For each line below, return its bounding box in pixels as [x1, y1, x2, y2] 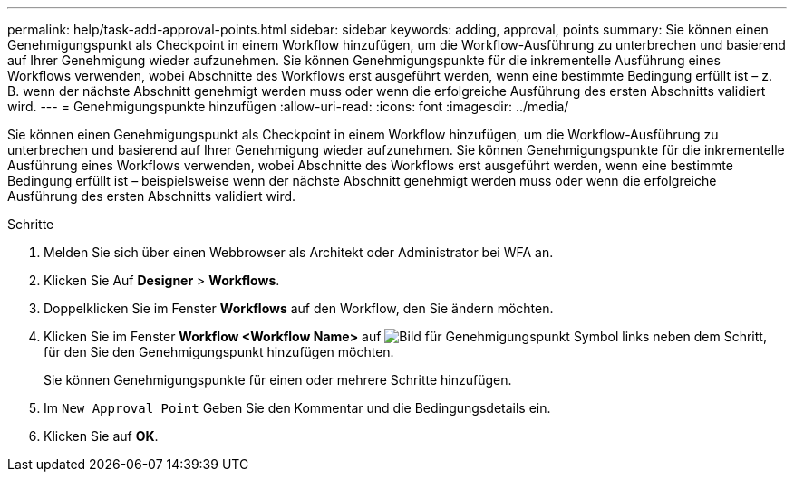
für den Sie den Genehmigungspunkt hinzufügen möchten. [44, 344, 394, 359]
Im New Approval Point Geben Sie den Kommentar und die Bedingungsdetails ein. [44, 400, 551, 416]
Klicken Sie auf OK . [44, 428, 159, 444]
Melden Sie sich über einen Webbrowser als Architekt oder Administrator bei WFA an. [44, 244, 554, 260]
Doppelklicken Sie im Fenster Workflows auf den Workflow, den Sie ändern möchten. [44, 301, 554, 316]
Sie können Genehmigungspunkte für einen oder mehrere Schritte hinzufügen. [44, 372, 512, 388]
